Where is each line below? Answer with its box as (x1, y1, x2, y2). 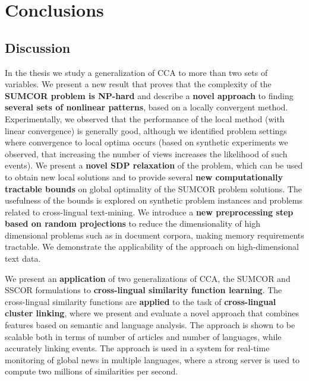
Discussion (5, 38, 71, 56)
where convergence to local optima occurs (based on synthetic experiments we (5, 136, 288, 148)
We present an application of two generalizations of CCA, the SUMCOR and (5, 272, 291, 284)
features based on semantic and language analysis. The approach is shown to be (5, 319, 295, 331)
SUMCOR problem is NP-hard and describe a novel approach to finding (5, 89, 294, 101)
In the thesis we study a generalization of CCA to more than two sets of (5, 66, 268, 78)
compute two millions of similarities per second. (5, 365, 178, 377)
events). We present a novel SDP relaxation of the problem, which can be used (5, 159, 303, 172)
